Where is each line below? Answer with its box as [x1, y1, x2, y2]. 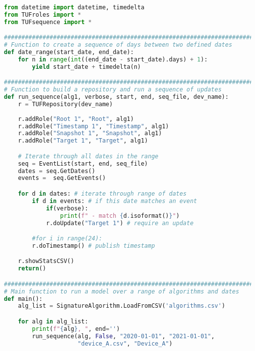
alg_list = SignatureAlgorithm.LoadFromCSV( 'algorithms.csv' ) [18, 302, 226, 310]
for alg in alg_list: [18, 318, 88, 325]
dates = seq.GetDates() [18, 167, 96, 175]
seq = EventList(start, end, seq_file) [18, 160, 148, 167]
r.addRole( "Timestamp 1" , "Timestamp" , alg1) [18, 122, 169, 130]
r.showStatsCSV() [18, 258, 75, 265]
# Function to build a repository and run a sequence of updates [4, 86, 222, 93]
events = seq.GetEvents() [18, 175, 106, 182]
